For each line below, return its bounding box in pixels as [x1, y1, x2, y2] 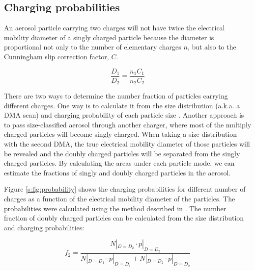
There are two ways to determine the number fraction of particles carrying [4, 91, 228, 101]
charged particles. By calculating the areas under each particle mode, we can [4, 158, 235, 168]
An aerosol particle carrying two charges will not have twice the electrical [4, 23, 225, 33]
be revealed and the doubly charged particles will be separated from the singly [4, 148, 240, 158]
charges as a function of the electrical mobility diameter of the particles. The [4, 194, 235, 204]
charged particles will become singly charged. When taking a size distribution [4, 129, 237, 139]
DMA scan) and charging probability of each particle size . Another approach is [4, 110, 244, 120]
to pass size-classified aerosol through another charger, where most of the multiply [4, 119, 252, 129]
